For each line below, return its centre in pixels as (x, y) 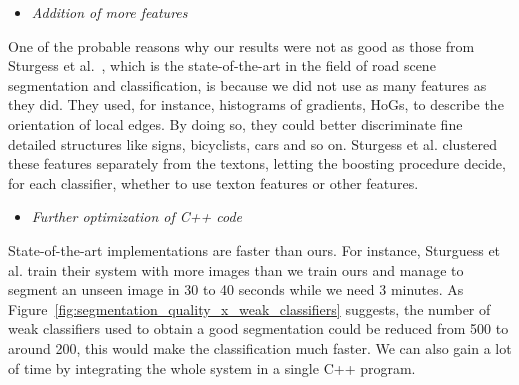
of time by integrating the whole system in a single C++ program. (212, 367)
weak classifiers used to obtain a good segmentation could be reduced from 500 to (258, 328)
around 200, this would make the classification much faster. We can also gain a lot (260, 347)
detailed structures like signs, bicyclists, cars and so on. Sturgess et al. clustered (253, 143)
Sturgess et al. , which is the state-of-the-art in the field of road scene (222, 65)
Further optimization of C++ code (137, 216)
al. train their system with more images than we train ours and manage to (236, 269)
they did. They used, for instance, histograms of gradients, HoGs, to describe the (256, 104)
